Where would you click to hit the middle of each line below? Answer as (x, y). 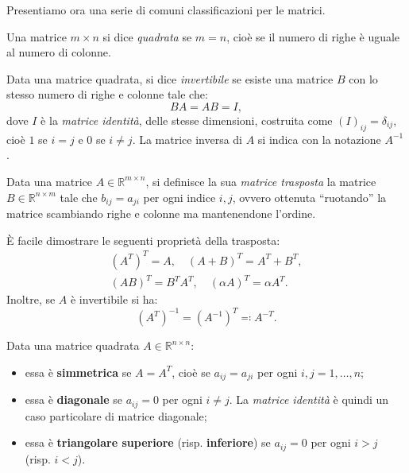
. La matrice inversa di (187, 139)
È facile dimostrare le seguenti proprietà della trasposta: (143, 240)
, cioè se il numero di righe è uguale (313, 36)
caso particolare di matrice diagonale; (116, 415)
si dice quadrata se (147, 36)
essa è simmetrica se (78, 372)
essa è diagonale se (73, 399)
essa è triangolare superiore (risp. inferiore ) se (148, 442)
